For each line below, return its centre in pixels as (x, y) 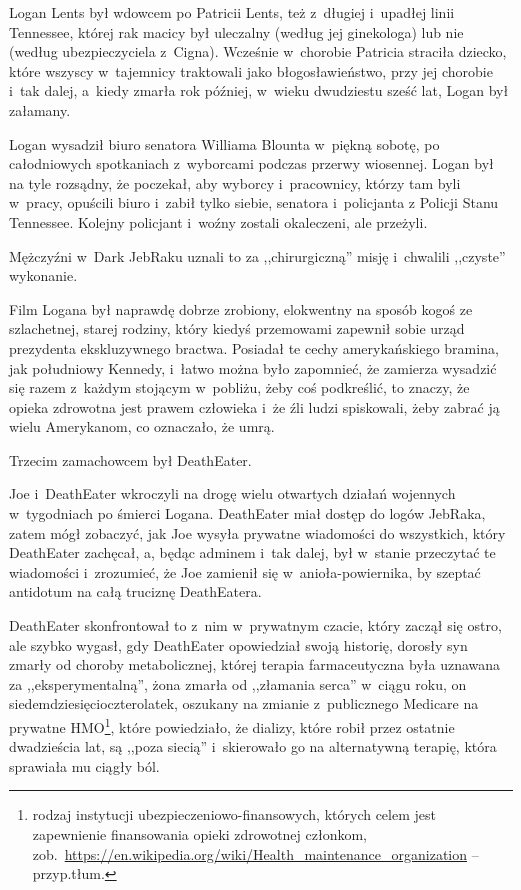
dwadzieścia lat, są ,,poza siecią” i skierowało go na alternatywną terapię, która (253, 746)
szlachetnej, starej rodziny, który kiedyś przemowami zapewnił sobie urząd (237, 328)
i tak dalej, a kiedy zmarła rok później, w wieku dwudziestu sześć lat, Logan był (259, 90)
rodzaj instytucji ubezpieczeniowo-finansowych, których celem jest (234, 814)
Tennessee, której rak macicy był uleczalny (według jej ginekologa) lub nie (236, 31)
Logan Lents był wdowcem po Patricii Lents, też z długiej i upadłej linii (232, 12)
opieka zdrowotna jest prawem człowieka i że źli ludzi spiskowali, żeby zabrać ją (254, 406)
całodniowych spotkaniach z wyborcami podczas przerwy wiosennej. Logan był (251, 163)
